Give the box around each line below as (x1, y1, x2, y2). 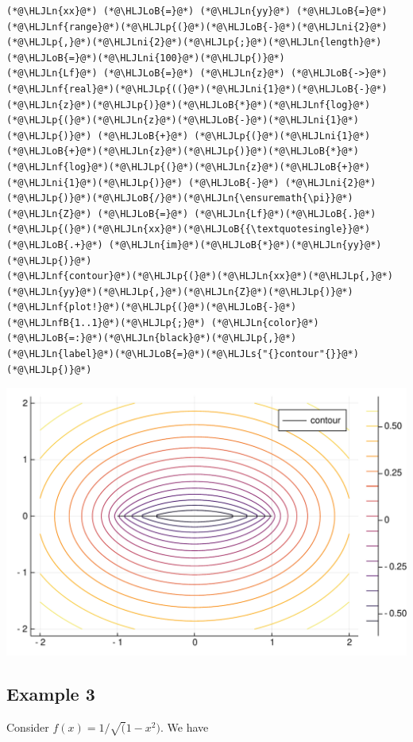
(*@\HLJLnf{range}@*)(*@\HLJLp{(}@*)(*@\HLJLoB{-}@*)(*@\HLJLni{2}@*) (6, 21, 388, 33)
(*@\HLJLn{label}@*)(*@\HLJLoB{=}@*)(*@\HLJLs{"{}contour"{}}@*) (6, 348, 359, 360)
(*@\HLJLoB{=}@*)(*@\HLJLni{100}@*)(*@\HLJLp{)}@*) (6, 52, 285, 64)
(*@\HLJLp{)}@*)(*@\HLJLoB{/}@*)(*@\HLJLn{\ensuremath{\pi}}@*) (6, 192, 353, 204)
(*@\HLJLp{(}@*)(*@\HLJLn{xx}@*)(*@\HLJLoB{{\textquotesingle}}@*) (6, 223, 371, 235)
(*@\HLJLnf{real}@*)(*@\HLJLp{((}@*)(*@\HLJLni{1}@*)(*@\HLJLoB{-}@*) (6, 83, 388, 95)
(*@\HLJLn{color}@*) (210, 317, 319, 328)
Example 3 (6, 681, 95, 705)
